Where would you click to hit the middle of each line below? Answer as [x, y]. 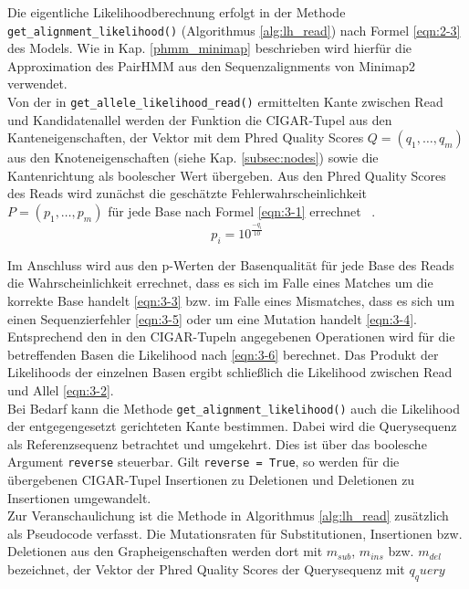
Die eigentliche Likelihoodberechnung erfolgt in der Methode [177, 12]
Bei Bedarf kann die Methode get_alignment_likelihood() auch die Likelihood [234, 408]
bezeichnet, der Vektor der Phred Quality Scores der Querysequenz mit [206, 568]
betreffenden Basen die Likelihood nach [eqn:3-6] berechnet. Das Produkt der [223, 354]
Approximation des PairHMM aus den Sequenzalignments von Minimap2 [211, 65]
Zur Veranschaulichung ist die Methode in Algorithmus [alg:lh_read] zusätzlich [228, 515]
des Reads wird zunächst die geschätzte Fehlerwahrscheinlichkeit [188, 193]
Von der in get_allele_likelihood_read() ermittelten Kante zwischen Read [225, 102]
